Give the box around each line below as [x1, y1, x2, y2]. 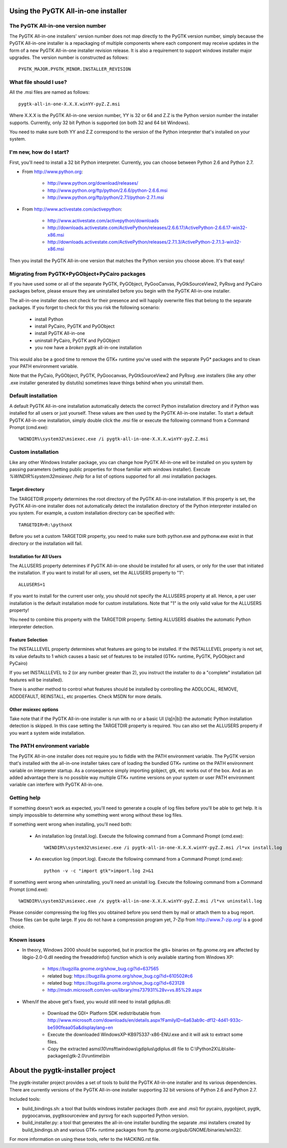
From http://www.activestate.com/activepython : [22, 206, 122, 212]
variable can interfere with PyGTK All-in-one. [9, 782, 104, 788]
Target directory [9, 486, 45, 493]
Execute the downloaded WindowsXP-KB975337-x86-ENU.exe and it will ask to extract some [47, 1031, 243, 1038]
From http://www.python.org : [22, 168, 83, 175]
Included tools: [9, 1096, 41, 1102]
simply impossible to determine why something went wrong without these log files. [9, 812, 183, 818]
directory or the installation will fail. [9, 540, 83, 547]
